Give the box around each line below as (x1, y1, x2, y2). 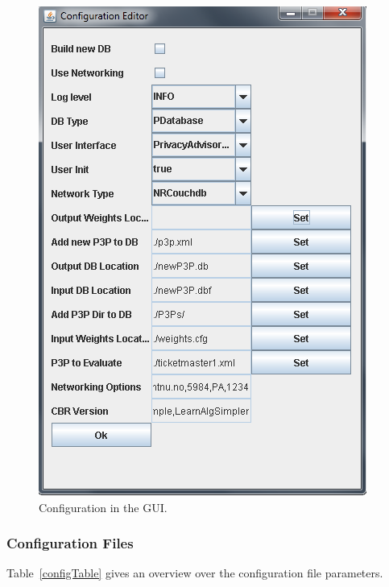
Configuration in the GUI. (39, 498, 168, 515)
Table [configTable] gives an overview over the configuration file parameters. (6, 564, 383, 581)
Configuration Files (6, 533, 134, 553)
